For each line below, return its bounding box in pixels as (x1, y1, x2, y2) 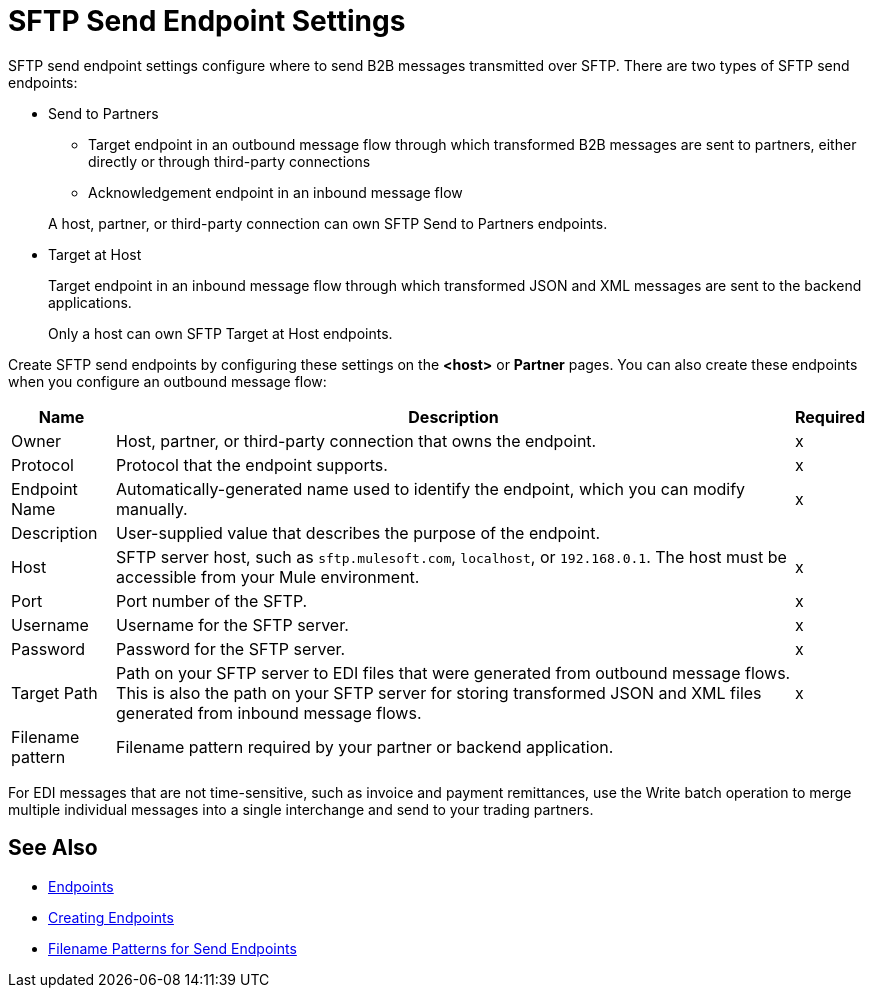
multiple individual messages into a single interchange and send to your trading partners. (8, 800, 594, 818)
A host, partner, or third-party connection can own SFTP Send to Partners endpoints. (48, 214, 608, 232)
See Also (8, 835, 98, 861)
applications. (48, 293, 132, 311)
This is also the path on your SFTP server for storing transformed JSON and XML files (116, 682, 762, 703)
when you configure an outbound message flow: (8, 372, 327, 390)
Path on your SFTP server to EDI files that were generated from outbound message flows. (116, 662, 791, 683)
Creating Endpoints (48, 908, 174, 926)
